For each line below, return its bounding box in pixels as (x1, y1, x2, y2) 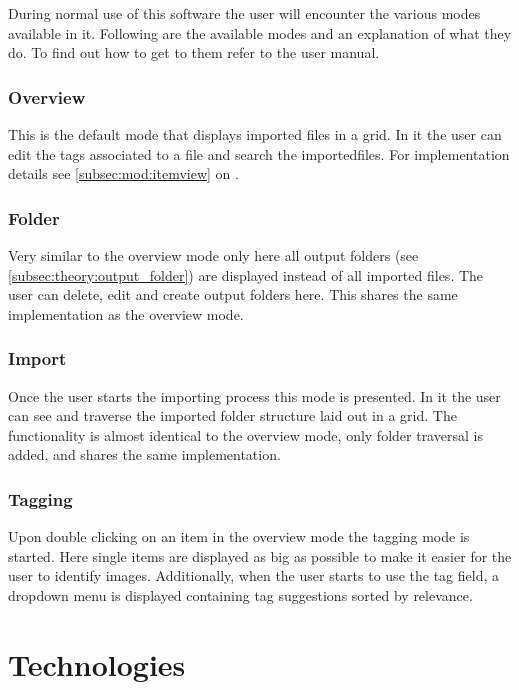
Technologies (8, 643, 186, 684)
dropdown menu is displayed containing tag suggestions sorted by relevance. (8, 584, 473, 605)
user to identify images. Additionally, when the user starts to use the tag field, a (8, 565, 499, 586)
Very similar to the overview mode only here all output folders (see (8, 245, 419, 265)
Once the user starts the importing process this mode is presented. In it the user (8, 385, 501, 406)
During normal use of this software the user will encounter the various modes (8, 3, 481, 23)
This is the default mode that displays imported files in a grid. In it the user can (8, 124, 502, 144)
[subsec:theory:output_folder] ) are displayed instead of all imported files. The (8, 264, 484, 285)
